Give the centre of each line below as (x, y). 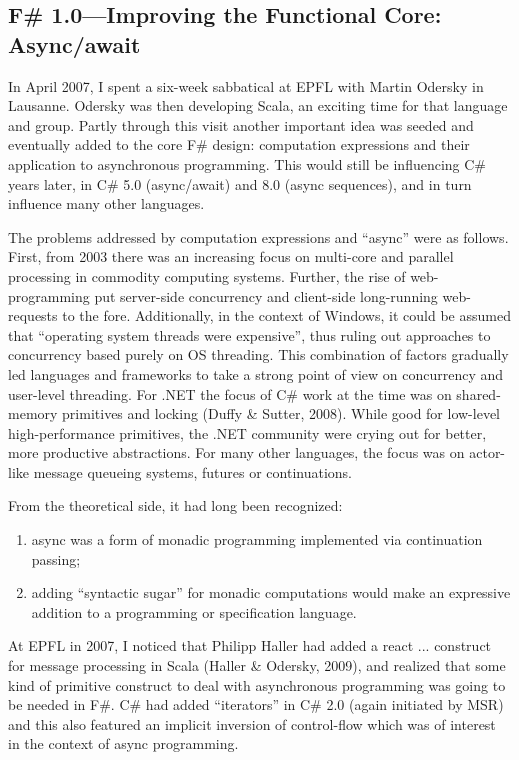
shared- (478, 393)
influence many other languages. (106, 203)
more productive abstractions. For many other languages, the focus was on (236, 452)
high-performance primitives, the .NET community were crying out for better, (247, 432)
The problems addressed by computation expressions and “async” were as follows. (258, 236)
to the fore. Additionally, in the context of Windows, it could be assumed (286, 315)
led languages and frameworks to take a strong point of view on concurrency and (256, 373)
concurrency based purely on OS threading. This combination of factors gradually (258, 354)
